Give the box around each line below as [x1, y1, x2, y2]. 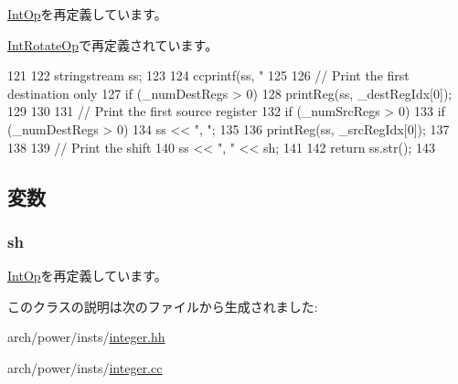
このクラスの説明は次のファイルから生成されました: [7, 296, 318, 315]
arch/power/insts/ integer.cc [7, 357, 163, 377]
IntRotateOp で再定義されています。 [7, 35, 218, 54]
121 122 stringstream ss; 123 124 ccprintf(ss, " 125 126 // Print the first [7, 66, 410, 85]
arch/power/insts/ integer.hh [7, 327, 165, 347]
